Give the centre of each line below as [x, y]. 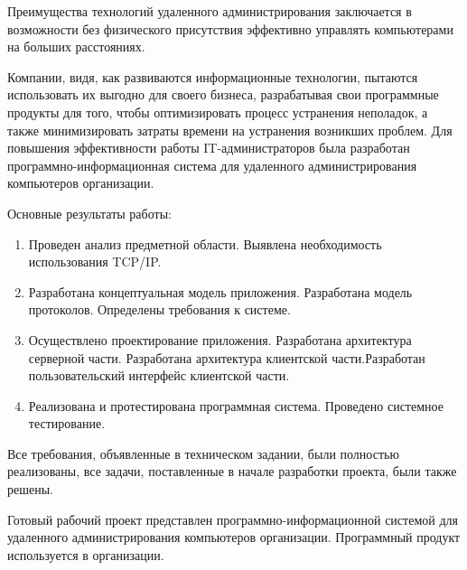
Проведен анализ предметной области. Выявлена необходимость [205, 243]
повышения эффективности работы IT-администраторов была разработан [209, 148]
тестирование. [67, 423]
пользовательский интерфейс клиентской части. [159, 375]
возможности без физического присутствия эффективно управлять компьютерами [230, 28]
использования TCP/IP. [95, 262]
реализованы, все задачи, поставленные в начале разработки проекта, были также [232, 471]
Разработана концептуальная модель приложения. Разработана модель [220, 291]
